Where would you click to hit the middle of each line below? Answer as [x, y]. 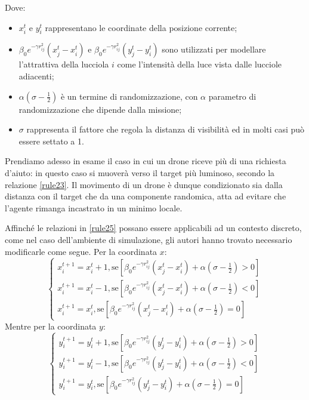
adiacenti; [36, 76]
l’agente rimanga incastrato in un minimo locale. [94, 207]
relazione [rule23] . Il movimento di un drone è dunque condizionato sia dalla [144, 184]
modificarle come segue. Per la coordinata [81, 251]
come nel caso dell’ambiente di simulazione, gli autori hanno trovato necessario [149, 239]
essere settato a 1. [51, 141]
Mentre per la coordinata [51, 326]
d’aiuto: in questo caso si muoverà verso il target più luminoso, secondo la [140, 172]
